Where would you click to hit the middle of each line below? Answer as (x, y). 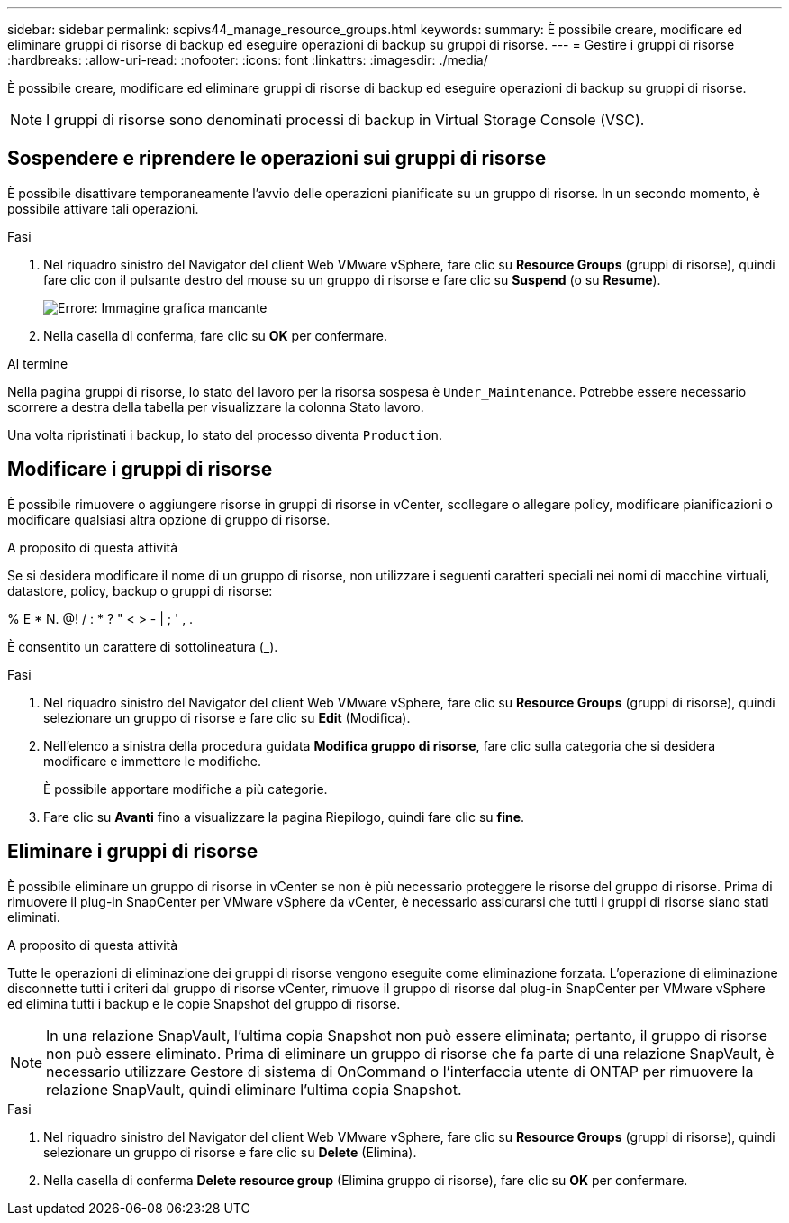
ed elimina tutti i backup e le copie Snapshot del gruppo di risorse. (204, 1003)
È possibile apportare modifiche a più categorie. (186, 789)
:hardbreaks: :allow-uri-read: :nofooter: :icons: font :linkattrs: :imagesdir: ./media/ (248, 60)
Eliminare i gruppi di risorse (133, 852)
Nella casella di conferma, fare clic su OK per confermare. (215, 335)
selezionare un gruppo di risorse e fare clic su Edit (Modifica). (227, 717)
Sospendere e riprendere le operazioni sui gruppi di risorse (277, 159)
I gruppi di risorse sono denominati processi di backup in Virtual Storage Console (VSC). (345, 120)
